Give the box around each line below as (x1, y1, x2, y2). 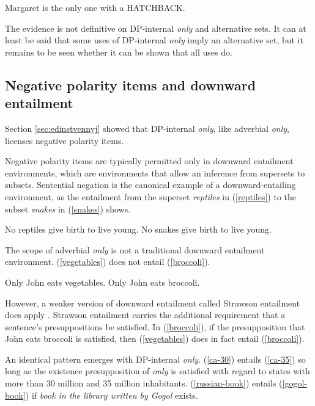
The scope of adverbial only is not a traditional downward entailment (5, 243, 265, 256)
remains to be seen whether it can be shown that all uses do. (5, 45, 232, 58)
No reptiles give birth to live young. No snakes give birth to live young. (5, 223, 272, 236)
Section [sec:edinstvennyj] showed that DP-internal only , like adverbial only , (5, 121, 289, 134)
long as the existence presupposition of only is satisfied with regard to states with (5, 364, 310, 377)
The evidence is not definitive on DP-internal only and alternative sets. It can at (5, 21, 306, 34)
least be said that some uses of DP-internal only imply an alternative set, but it (5, 34, 303, 46)
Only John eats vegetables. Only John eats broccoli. (5, 275, 200, 288)
